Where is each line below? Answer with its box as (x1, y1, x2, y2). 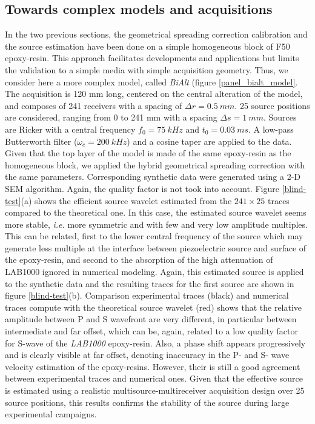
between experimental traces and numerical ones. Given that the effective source (5, 372, 303, 385)
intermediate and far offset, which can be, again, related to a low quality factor (5, 325, 299, 337)
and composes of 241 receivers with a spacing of (5, 99, 182, 111)
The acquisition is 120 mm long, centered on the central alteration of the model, (5, 87, 303, 100)
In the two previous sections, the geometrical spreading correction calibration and (5, 28, 308, 41)
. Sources (263, 111, 297, 124)
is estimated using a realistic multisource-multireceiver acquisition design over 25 (5, 384, 305, 397)
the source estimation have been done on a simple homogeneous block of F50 (5, 39, 290, 52)
